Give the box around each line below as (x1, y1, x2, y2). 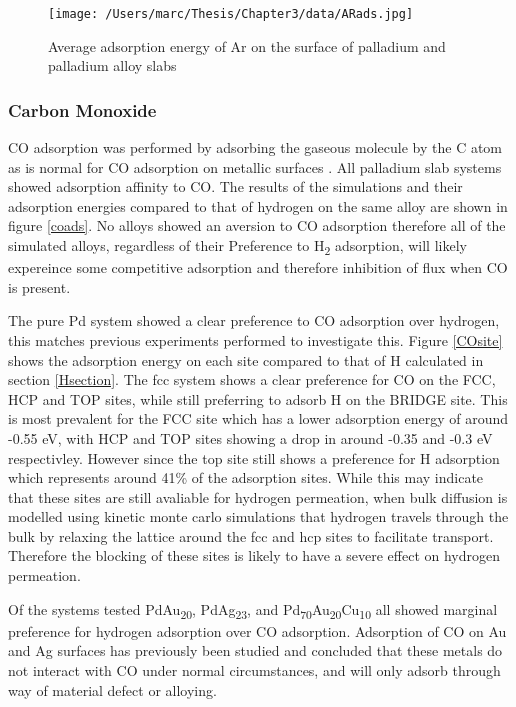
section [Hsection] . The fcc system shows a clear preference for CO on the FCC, (8, 369, 496, 390)
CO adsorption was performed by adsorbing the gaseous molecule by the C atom (8, 137, 503, 158)
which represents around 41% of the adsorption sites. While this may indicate (8, 467, 484, 488)
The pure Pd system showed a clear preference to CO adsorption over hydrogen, (8, 310, 500, 331)
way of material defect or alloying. (8, 679, 217, 700)
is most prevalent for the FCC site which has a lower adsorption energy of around (8, 408, 509, 429)
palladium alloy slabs (48, 55, 177, 76)
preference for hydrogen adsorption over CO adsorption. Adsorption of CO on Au (8, 620, 507, 641)
